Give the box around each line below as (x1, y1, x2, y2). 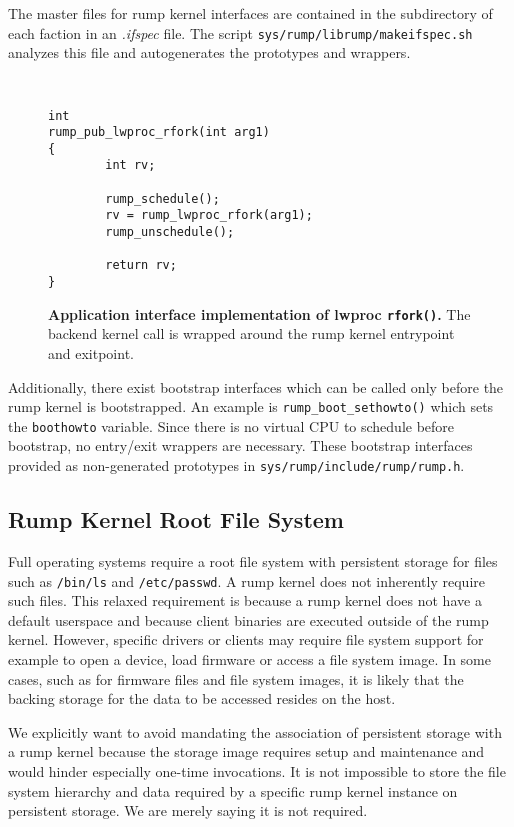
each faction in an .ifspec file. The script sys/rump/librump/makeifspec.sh (8, 22, 473, 43)
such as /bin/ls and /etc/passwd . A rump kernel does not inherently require (8, 570, 485, 591)
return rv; (105, 258, 177, 273)
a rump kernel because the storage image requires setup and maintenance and (8, 741, 485, 762)
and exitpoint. (48, 342, 134, 363)
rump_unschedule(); (105, 225, 235, 240)
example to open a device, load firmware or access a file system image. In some (8, 648, 491, 669)
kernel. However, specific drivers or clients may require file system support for (8, 629, 484, 650)
